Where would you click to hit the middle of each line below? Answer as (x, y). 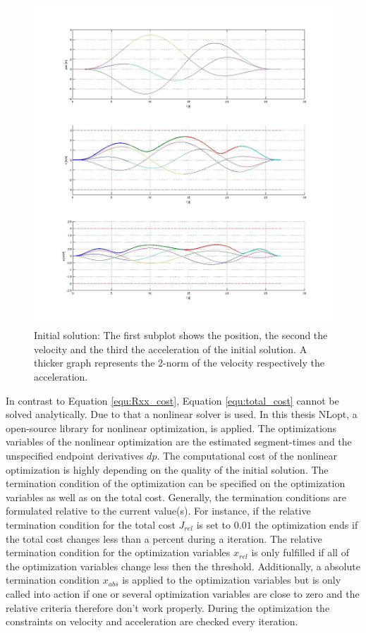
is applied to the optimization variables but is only (232, 580)
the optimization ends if (306, 524)
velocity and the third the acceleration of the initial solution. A (171, 349)
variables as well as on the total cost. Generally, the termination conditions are (176, 497)
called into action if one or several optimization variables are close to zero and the (183, 593)
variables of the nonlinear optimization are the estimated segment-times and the (179, 442)
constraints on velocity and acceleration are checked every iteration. (152, 621)
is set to (214, 524)
